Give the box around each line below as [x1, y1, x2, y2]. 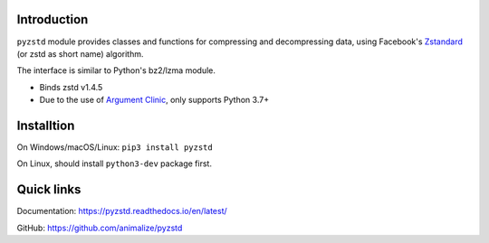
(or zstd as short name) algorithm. [16, 48, 144, 59]
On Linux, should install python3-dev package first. [16, 158, 213, 169]
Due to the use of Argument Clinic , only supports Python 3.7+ [39, 95, 270, 106]
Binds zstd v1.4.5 [39, 81, 103, 92]
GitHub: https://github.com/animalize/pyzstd [16, 222, 183, 233]
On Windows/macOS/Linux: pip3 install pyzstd [16, 141, 213, 153]
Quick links [16, 182, 81, 198]
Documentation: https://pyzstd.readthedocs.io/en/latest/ [16, 206, 228, 217]
